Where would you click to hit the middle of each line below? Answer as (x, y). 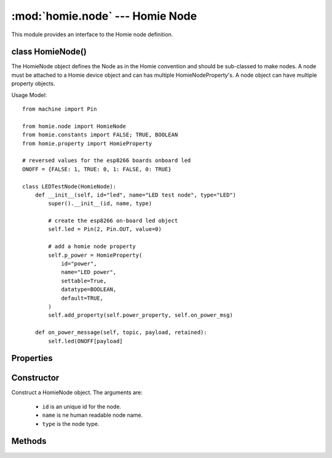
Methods (29, 441)
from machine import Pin (60, 109)
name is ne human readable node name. (93, 415)
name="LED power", (89, 272)
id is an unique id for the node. (82, 406)
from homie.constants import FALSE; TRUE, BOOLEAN (100, 135)
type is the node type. (71, 424)
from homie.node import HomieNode (74, 126)
